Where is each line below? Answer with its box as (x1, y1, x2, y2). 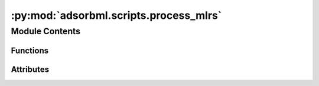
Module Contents (11, 26, 81, 37)
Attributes (11, 64, 50, 74)
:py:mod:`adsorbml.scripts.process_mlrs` (11, 9, 222, 22)
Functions (11, 45, 49, 55)
